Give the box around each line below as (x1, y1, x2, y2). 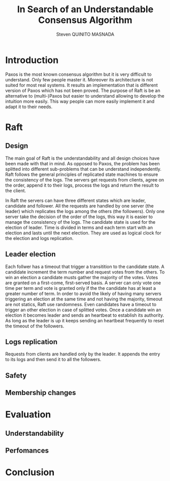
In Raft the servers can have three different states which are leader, (5, 197, 146, 203)
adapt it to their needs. (5, 103, 53, 110)
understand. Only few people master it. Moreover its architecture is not (5, 76, 153, 82)
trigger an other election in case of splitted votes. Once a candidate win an (5, 307, 161, 313)
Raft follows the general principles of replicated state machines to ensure (5, 171, 158, 177)
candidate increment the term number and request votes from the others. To (5, 268, 165, 275)
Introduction (5, 54, 59, 66)
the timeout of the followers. (5, 323, 64, 329)
